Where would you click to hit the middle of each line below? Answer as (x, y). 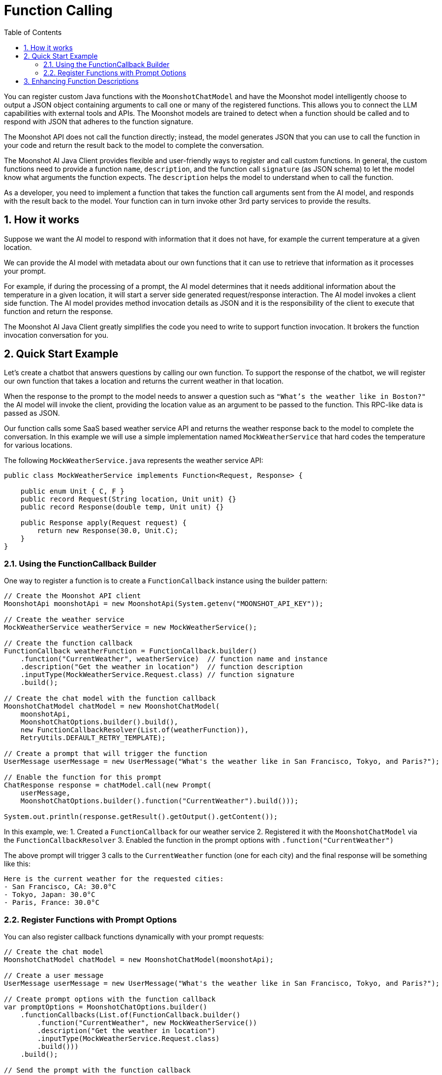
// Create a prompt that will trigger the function (106, 754)
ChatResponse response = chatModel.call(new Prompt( (108, 785)
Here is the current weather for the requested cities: (114, 879)
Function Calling (58, 10)
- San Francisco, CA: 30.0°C (60, 887)
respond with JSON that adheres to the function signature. (99, 121)
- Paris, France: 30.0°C (52, 903)
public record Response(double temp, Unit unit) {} (122, 507)
